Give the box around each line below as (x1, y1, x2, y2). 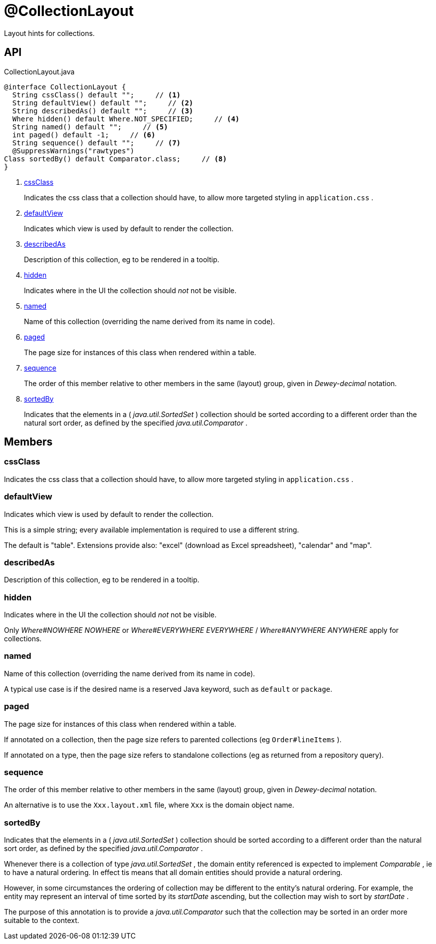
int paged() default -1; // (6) (12, 130, 156, 139)
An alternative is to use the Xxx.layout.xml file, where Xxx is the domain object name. (4, 801, 294, 810)
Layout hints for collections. (4, 28, 95, 37)
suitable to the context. (4, 916, 79, 925)
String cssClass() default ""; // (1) (12, 90, 181, 99)
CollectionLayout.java (4, 67, 75, 76)
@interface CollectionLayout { (4, 82, 126, 91)
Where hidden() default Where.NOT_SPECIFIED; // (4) (12, 114, 240, 123)
